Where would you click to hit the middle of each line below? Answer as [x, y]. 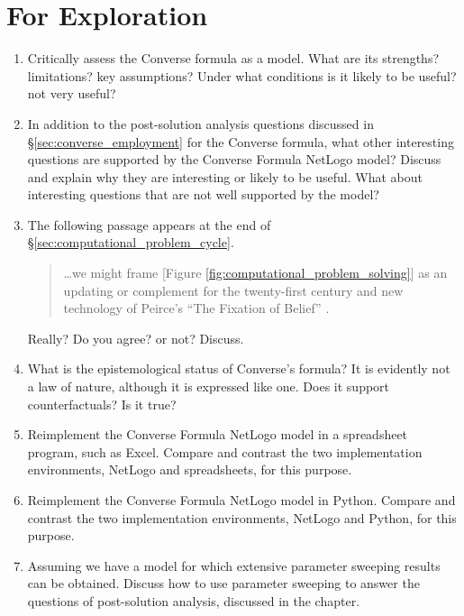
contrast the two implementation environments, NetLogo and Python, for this [242, 517]
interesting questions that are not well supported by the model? [203, 194]
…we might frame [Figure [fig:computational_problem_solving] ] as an [255, 273]
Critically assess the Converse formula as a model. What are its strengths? [233, 58]
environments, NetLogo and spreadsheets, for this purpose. [190, 469]
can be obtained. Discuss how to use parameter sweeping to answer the [223, 583]
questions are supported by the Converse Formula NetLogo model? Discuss [234, 159]
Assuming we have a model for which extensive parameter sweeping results [234, 565]
